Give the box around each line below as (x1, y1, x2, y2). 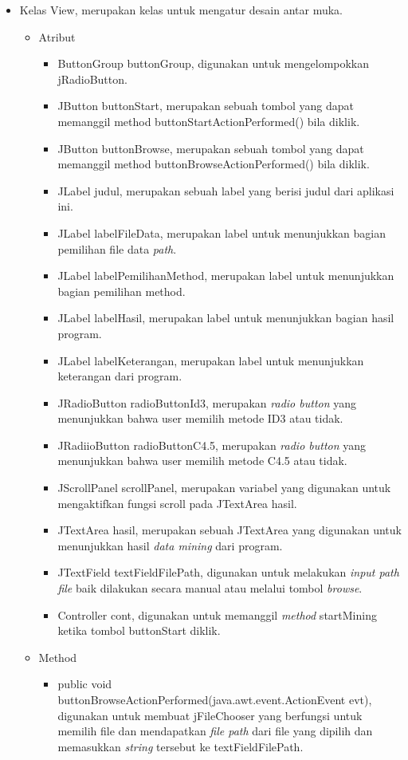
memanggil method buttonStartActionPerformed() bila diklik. (57, 112, 360, 129)
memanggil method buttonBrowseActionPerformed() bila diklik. (57, 156, 370, 172)
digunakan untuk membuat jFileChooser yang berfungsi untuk (57, 707, 363, 723)
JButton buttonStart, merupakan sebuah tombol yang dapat (57, 97, 355, 114)
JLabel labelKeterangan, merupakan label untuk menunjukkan (57, 352, 364, 368)
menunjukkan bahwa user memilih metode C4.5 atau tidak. (57, 452, 347, 469)
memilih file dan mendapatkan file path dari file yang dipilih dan (57, 723, 373, 739)
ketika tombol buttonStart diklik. (57, 622, 221, 639)
